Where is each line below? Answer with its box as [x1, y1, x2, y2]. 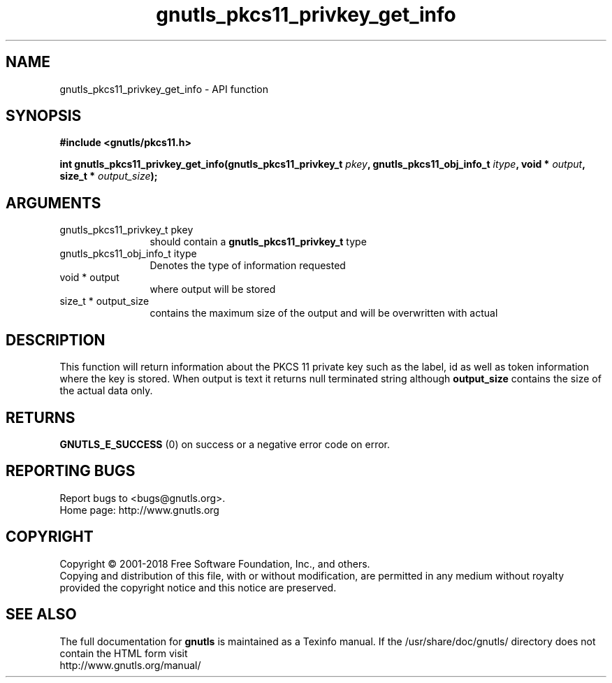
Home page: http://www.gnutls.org [59, 503, 219, 516]
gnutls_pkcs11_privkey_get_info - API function [59, 82, 269, 95]
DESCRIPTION [6, 331, 105, 349]
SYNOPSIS [6, 107, 82, 125]
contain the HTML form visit [59, 647, 188, 659]
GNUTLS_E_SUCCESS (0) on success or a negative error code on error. [59, 438, 391, 450]
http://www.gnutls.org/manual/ [59, 659, 201, 671]
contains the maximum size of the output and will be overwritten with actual [150, 307, 498, 319]
